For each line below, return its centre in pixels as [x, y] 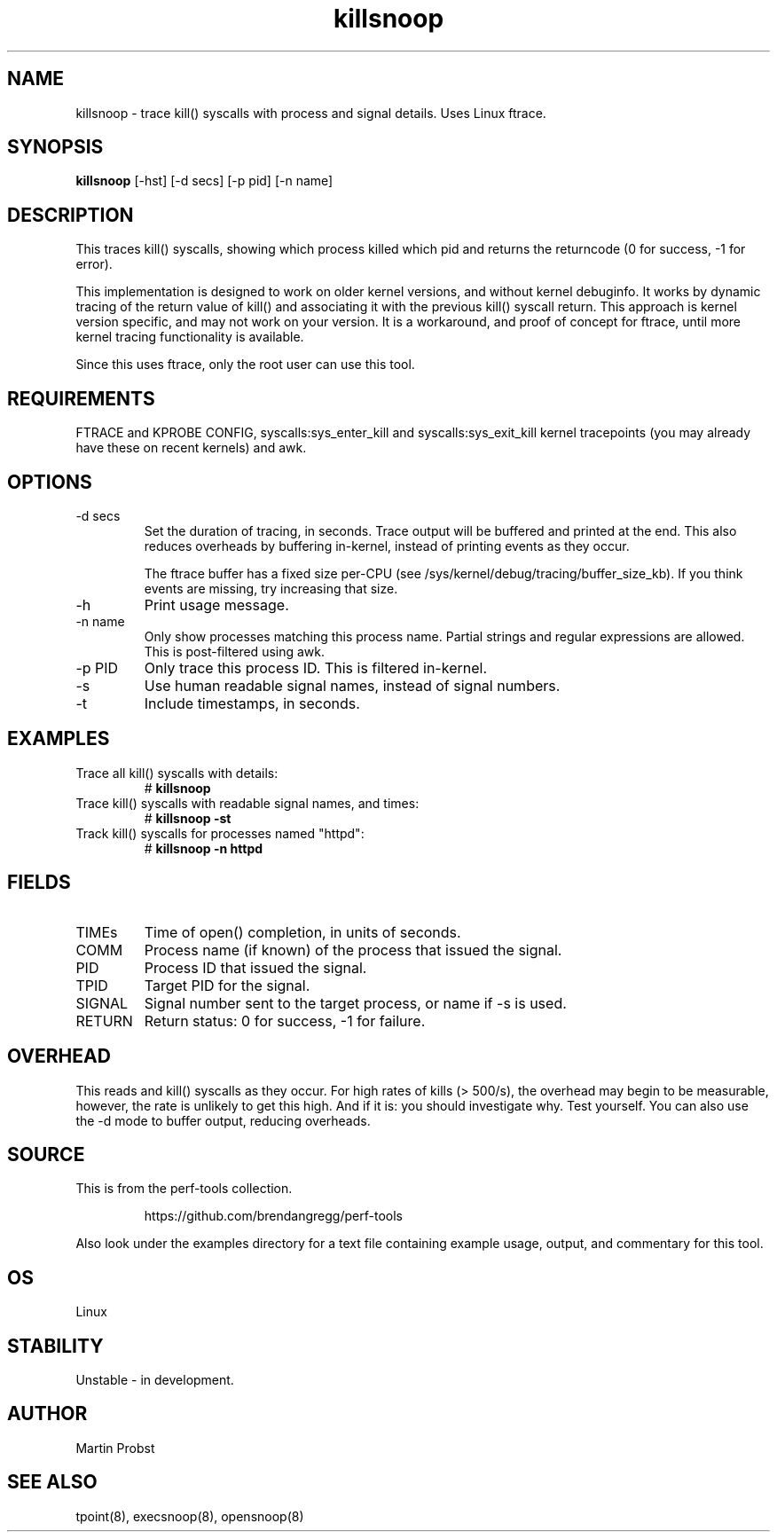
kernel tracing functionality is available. [190, 337]
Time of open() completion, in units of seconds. [302, 932]
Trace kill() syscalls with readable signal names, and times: [247, 803]
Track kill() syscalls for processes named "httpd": [220, 833]
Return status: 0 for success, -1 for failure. [285, 1021]
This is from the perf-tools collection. [184, 1189]
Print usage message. [216, 605]
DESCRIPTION [71, 215]
